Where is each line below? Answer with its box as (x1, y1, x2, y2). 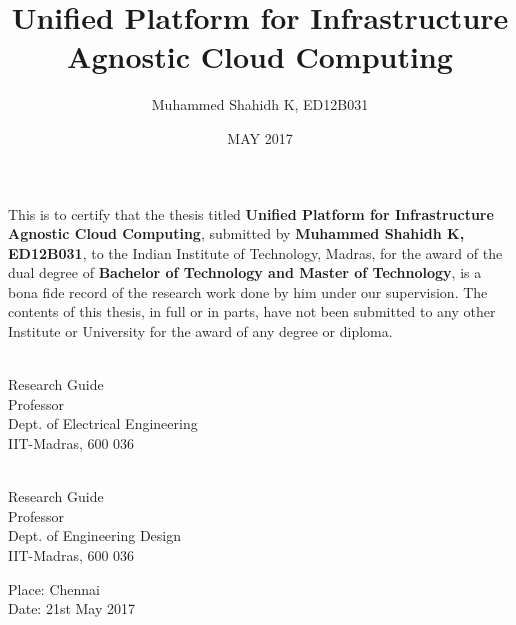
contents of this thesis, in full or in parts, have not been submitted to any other (8, 301, 496, 322)
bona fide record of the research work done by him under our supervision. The (8, 281, 488, 302)
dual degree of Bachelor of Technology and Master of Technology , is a (8, 262, 482, 283)
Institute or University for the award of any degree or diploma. (8, 321, 393, 342)
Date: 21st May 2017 (8, 598, 136, 619)
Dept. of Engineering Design (8, 525, 181, 546)
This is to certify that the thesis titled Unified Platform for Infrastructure (8, 203, 494, 224)
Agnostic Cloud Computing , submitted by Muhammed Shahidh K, (8, 223, 465, 244)
